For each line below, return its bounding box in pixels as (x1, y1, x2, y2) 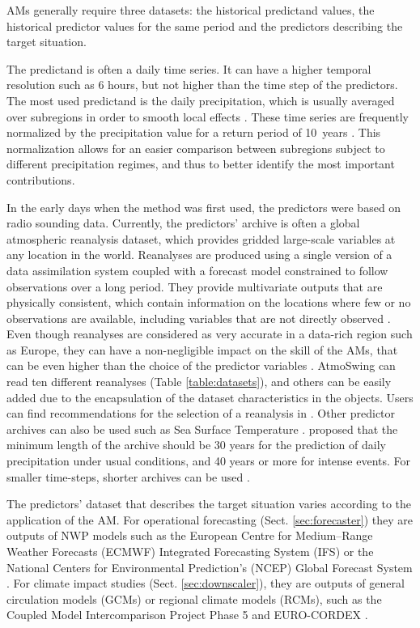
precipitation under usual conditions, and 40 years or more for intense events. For (6, 452, 411, 469)
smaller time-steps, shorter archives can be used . (6, 468, 250, 485)
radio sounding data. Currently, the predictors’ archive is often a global (6, 214, 360, 231)
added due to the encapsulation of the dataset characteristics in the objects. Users (6, 388, 414, 405)
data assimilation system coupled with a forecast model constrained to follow (6, 261, 388, 278)
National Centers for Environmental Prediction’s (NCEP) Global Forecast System (6, 558, 413, 575)
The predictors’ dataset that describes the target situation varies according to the (6, 495, 412, 512)
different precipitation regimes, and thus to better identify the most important (6, 155, 395, 172)
